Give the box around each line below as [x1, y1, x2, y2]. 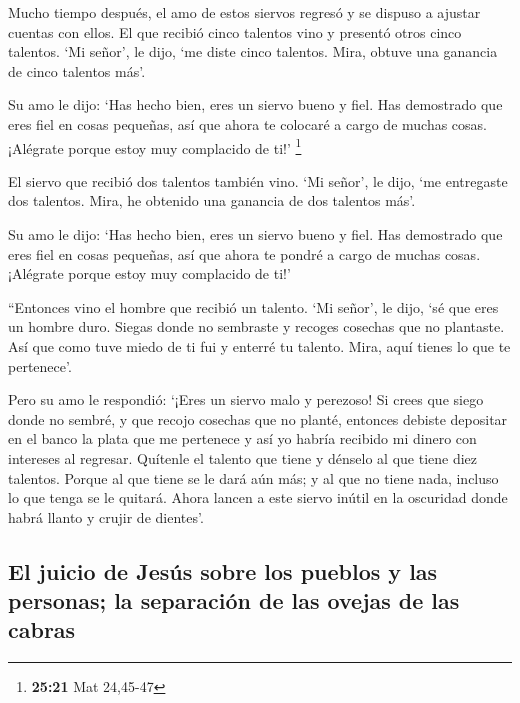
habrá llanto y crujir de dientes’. [8, 506, 204, 527]
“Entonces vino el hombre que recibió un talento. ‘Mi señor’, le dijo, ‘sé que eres [8, 296, 499, 317]
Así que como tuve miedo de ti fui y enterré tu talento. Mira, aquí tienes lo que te [8, 335, 511, 356]
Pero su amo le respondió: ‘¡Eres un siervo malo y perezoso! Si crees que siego [8, 389, 484, 410]
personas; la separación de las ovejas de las [8, 585, 460, 616]
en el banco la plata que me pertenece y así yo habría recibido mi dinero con [8, 428, 477, 449]
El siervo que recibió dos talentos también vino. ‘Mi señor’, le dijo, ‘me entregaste [8, 170, 508, 191]
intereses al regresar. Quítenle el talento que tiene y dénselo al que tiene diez [8, 447, 478, 468]
